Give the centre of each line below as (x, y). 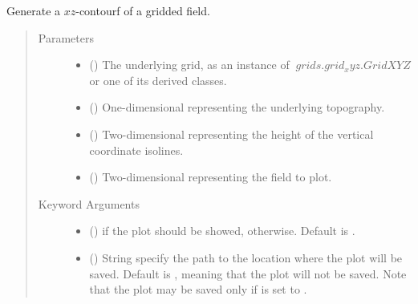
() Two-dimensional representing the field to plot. (211, 177)
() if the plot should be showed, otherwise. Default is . (222, 231)
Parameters (66, 37)
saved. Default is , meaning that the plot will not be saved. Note (248, 273)
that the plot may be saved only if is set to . (198, 289)
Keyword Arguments (89, 203)
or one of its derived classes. (158, 80)
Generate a (34, 10)
